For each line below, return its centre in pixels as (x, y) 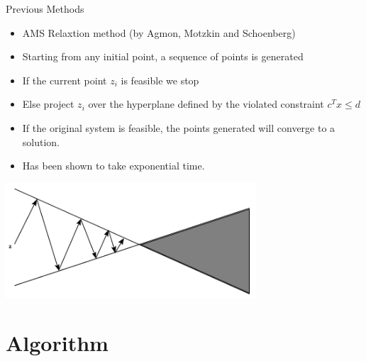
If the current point (65, 80)
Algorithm (57, 343)
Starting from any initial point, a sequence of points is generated (163, 56)
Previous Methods (45, 9)
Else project (48, 104)
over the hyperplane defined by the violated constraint (206, 104)
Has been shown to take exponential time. (113, 166)
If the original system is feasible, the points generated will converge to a (179, 127)
